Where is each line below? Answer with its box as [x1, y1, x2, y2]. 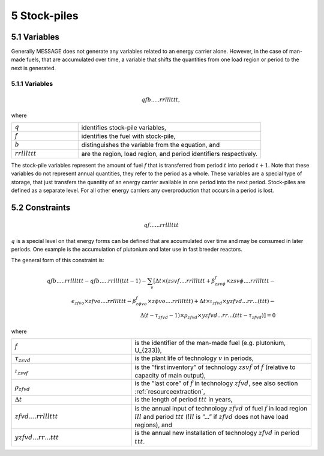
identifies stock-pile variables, [81, 123, 166, 131]
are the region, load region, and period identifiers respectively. [81, 149, 258, 158]
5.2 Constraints [11, 202, 71, 212]
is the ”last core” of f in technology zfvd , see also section [134, 379, 298, 387]
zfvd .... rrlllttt [14, 412, 58, 420]
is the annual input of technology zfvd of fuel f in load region [134, 404, 308, 412]
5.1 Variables [11, 32, 60, 42]
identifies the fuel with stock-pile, [81, 132, 176, 140]
